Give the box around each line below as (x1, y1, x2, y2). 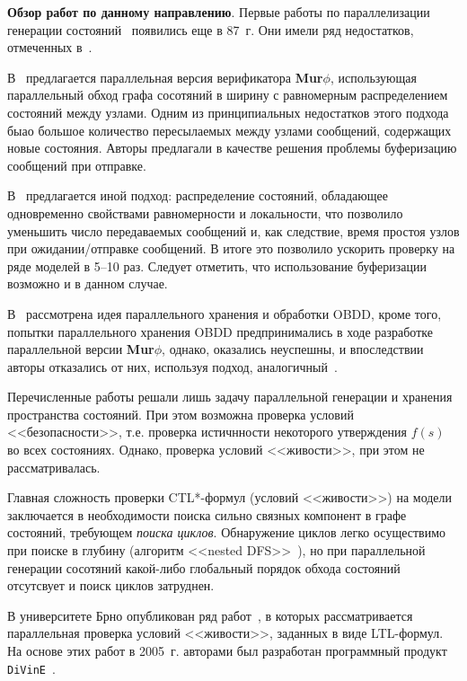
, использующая (330, 67, 417, 86)
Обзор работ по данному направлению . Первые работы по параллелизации (7, 3, 430, 21)
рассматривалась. (7, 457, 101, 476)
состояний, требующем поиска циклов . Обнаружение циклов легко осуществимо (7, 523, 446, 542)
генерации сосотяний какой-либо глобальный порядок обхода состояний (7, 558, 401, 577)
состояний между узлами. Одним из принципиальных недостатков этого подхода (7, 102, 449, 121)
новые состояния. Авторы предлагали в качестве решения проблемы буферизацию (7, 138, 457, 157)
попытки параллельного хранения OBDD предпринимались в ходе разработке (7, 322, 433, 340)
